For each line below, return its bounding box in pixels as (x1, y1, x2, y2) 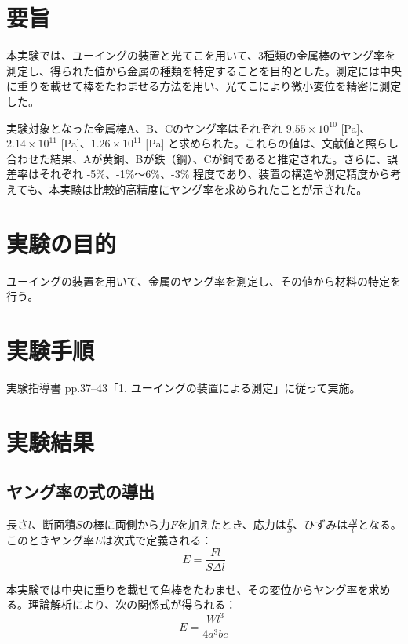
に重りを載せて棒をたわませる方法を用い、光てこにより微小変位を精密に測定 (6, 78, 402, 94)
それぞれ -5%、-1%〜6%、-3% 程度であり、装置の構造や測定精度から (38, 166, 391, 182)
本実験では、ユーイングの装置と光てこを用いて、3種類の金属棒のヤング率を (6, 47, 395, 64)
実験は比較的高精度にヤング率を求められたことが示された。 (60, 180, 368, 197)
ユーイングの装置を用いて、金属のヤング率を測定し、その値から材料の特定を (6, 272, 401, 289)
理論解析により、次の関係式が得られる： (27, 596, 237, 613)
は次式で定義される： (102, 531, 213, 548)
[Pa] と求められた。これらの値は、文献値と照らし (145, 135, 399, 151)
